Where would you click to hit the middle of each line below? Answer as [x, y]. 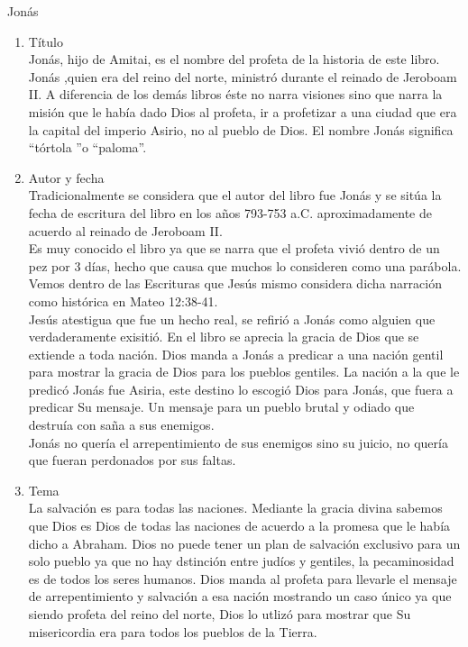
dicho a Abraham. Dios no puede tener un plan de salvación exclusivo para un [244, 543]
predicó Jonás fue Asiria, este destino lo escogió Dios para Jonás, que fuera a [241, 389]
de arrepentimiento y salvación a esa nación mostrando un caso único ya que [240, 596]
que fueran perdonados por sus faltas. [132, 460]
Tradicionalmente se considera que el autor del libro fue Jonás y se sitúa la [235, 195]
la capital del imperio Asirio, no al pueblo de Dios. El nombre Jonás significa [241, 129]
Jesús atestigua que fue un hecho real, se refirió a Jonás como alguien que [232, 319]
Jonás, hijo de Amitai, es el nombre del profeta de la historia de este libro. [234, 59]
